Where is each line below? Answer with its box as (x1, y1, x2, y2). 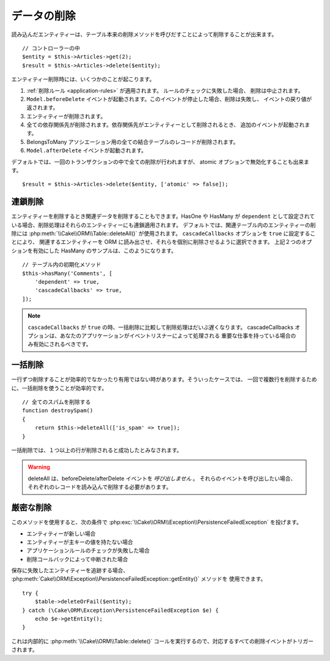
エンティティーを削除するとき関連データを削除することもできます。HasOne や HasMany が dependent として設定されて (11, 213, 315, 220)
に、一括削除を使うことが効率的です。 (11, 384, 108, 391)
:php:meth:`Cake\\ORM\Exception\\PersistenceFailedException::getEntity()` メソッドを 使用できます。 (11, 575, 266, 583)
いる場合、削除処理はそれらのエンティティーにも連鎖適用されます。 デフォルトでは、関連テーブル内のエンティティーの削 (11, 221, 316, 229)
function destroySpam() (22, 407, 94, 414)
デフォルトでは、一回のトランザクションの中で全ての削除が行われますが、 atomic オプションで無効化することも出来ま (11, 158, 310, 165)
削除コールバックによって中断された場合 (26, 555, 128, 563)
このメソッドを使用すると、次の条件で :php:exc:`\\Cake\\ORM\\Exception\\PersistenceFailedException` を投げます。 (11, 518, 302, 526)
